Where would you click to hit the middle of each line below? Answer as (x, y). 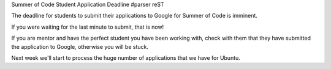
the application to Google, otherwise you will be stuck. (80, 46)
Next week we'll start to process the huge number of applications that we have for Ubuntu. (126, 57)
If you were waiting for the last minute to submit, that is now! (88, 27)
